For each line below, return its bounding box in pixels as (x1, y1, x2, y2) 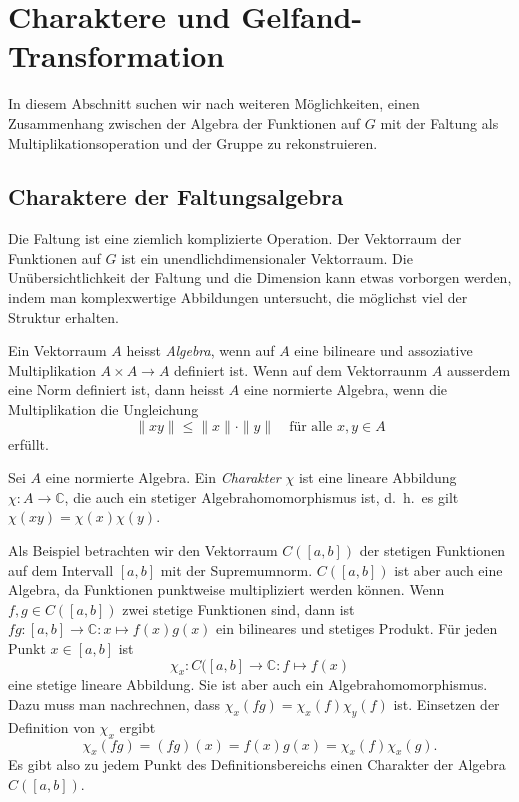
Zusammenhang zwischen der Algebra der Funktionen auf (8, 112, 361, 133)
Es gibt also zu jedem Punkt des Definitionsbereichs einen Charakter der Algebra (8, 754, 506, 775)
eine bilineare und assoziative (294, 340, 473, 361)
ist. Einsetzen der (393, 693, 500, 714)
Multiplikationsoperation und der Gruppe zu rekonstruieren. (8, 132, 378, 153)
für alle (289, 419, 333, 434)
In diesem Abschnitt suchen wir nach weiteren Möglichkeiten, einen (8, 93, 420, 114)
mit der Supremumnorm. (160, 559, 313, 580)
